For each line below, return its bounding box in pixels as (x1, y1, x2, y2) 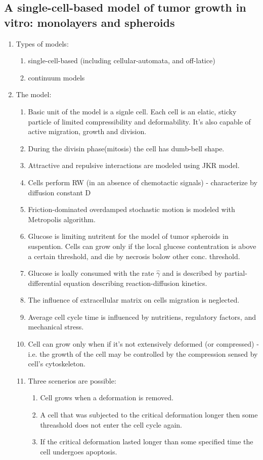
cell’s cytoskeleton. (28, 358, 85, 369)
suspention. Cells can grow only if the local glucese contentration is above (28, 240, 256, 251)
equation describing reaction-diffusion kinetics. (63, 277, 207, 288)
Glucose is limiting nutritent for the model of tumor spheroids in (28, 231, 229, 241)
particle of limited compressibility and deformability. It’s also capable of (28, 116, 251, 127)
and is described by (162, 268, 223, 278)
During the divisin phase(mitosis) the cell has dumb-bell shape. (28, 143, 225, 153)
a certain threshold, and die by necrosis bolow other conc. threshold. (28, 250, 240, 261)
